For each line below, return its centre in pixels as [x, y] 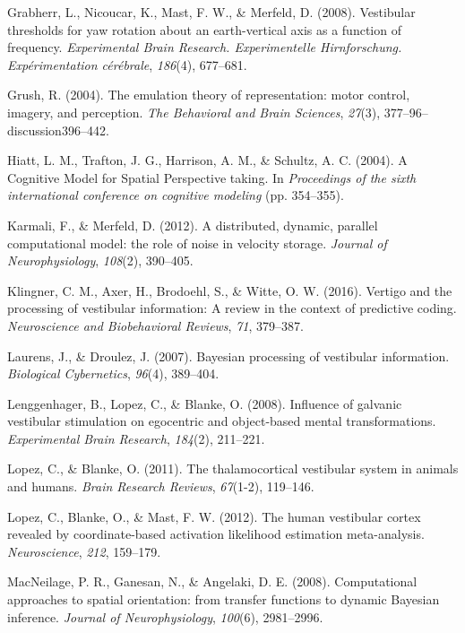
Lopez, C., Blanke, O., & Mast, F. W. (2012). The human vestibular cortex [214, 516]
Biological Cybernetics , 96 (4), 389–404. [113, 373]
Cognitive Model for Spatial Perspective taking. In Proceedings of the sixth [212, 177]
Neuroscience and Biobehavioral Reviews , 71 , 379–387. [155, 325]
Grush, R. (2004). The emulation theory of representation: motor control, [209, 95]
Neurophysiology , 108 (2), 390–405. [100, 260]
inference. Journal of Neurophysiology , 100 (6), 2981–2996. [165, 616]
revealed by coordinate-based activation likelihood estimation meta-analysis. [216, 534]
